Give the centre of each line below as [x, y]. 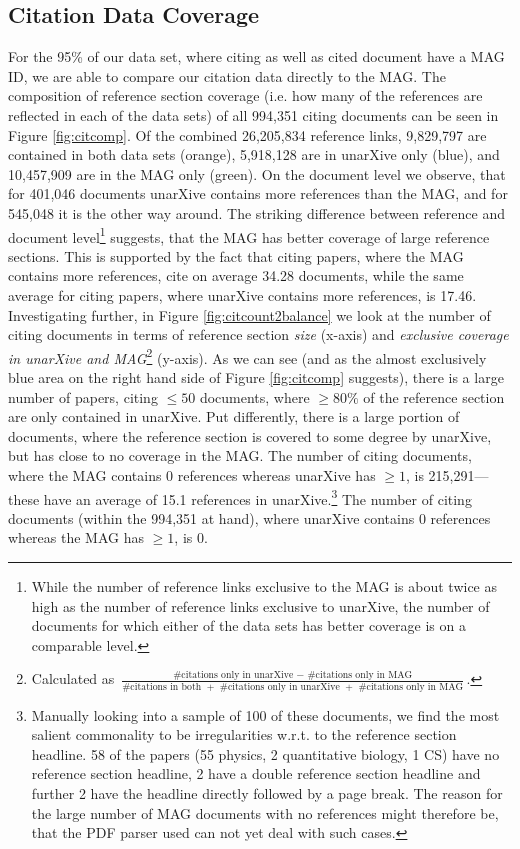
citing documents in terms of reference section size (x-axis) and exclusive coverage [258, 334]
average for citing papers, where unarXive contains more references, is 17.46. [242, 294]
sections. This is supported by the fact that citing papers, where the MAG [236, 255]
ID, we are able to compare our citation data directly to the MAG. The [227, 75]
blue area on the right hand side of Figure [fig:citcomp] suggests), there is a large [256, 377]
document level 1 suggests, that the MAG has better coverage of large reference [249, 235]
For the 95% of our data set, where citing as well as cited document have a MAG [256, 56]
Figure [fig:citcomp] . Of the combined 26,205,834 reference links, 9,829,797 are [247, 134]
